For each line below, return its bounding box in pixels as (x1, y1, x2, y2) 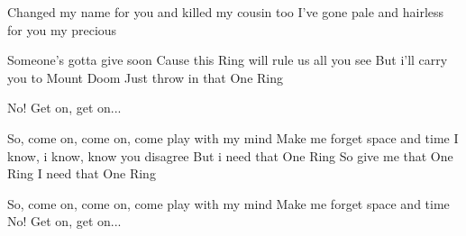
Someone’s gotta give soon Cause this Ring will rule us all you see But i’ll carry (7, 50, 448, 69)
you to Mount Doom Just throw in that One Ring (7, 68, 283, 86)
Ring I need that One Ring (7, 164, 156, 183)
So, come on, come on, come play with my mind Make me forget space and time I (7, 128, 459, 147)
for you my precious (7, 20, 117, 39)
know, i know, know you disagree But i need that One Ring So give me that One (7, 146, 453, 165)
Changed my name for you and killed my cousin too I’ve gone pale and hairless (7, 3, 444, 21)
